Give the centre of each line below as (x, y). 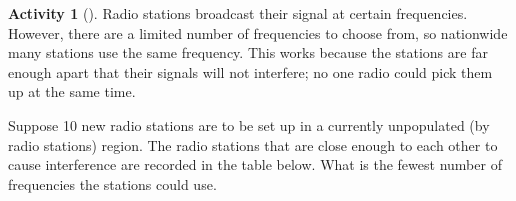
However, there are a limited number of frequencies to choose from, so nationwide (258, 32)
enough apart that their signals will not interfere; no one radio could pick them (250, 71)
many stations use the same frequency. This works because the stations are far (248, 52)
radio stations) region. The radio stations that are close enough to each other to (253, 144)
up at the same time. (72, 91)
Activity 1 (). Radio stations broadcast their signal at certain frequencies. (238, 13)
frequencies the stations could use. (112, 183)
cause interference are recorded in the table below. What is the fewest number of (255, 164)
